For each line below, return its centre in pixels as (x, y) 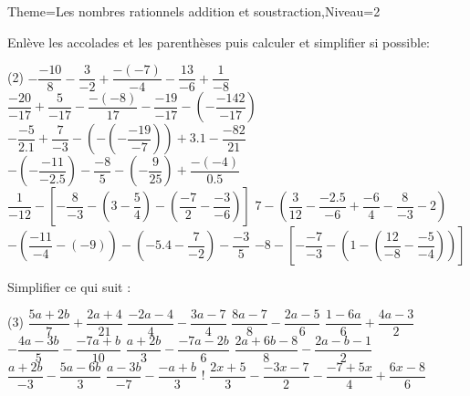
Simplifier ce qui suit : (69, 287)
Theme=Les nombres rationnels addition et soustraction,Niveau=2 (194, 11)
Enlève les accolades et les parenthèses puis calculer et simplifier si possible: (219, 42)
